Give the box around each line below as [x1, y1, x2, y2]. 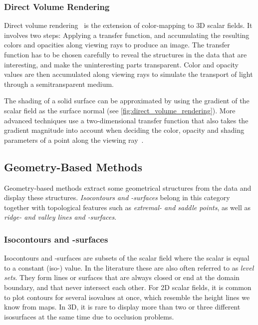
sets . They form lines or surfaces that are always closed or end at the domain [4, 272, 240, 283]
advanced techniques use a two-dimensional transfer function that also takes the [4, 115, 249, 125]
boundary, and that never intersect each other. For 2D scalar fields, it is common [4, 282, 252, 292]
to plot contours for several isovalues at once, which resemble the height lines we [4, 292, 250, 302]
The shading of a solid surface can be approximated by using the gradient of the [4, 95, 250, 106]
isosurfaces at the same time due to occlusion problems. [4, 311, 174, 322]
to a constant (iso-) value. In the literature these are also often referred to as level [4, 262, 254, 273]
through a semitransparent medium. [4, 78, 114, 89]
